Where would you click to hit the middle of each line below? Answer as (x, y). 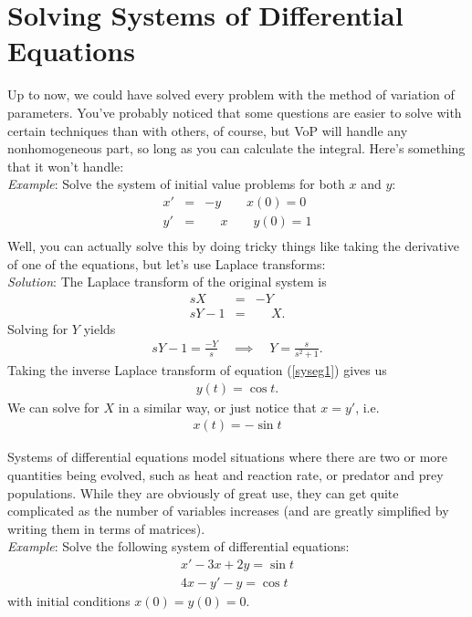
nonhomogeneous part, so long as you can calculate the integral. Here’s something (236, 148)
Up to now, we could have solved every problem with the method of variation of (231, 94)
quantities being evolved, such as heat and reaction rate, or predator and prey (226, 474)
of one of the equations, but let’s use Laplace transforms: (167, 263)
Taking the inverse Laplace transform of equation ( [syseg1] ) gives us (197, 370)
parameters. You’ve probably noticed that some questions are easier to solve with (235, 112)
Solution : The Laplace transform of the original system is (167, 282)
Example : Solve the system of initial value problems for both (176, 184)
